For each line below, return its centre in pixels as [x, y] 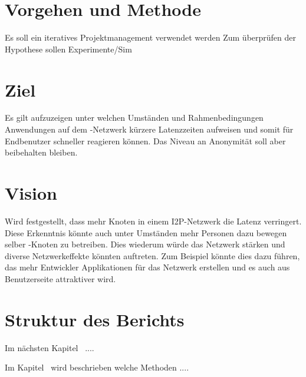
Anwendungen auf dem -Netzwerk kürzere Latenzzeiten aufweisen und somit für [149, 129]
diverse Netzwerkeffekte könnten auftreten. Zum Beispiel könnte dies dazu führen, [152, 255]
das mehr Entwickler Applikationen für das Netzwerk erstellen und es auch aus [147, 267]
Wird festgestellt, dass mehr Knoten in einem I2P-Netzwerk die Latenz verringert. [153, 221]
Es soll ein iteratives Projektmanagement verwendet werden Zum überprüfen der [151, 37]
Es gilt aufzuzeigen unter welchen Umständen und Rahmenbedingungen [134, 118]
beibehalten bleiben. [41, 152]
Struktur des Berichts [95, 319]
